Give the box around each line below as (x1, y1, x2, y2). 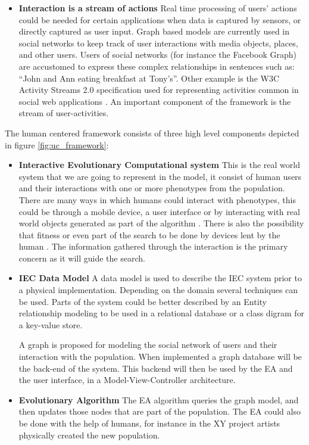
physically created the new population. (18, 428, 160, 441)
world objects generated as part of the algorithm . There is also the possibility (18, 217, 304, 229)
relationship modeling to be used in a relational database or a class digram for (18, 307, 305, 319)
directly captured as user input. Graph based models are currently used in (18, 25, 290, 38)
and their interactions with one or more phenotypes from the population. (18, 182, 285, 194)
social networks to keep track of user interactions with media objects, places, (18, 36, 298, 49)
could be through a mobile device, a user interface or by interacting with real (18, 205, 300, 217)
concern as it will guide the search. (18, 251, 145, 264)
